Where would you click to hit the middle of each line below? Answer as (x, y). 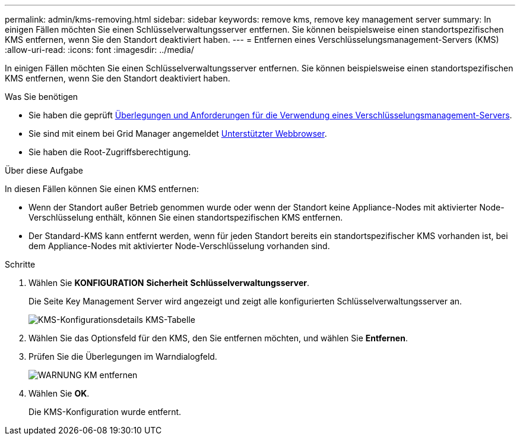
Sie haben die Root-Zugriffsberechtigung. (110, 152)
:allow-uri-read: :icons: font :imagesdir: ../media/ (99, 50)
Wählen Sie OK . (59, 393)
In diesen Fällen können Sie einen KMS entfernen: (102, 189)
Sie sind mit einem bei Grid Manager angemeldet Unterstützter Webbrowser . (178, 133)
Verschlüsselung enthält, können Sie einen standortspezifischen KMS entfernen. (186, 217)
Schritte (20, 264)
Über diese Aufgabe (44, 170)
